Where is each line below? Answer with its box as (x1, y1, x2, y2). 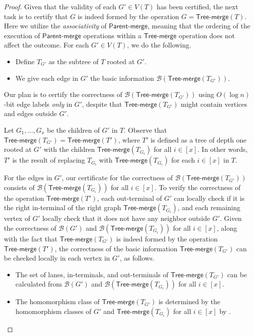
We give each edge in (15, 72, 78, 83)
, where (118, 134, 140, 144)
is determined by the (158, 296, 220, 307)
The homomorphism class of (15, 296, 100, 307)
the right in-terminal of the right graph (4, 202, 121, 213)
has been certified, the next (157, 1, 238, 11)
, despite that (82, 98, 122, 109)
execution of (4, 30, 40, 40)
